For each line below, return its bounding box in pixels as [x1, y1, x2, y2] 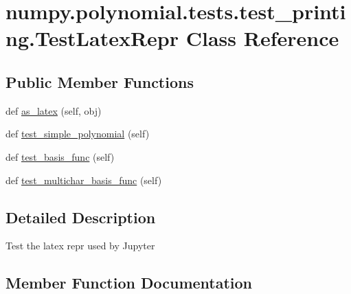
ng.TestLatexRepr [5, 24, 179, 52]
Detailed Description [5, 206, 156, 227]
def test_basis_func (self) [5, 149, 115, 163]
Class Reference [185, 24, 339, 52]
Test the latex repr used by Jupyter [5, 238, 155, 253]
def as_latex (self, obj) [5, 103, 102, 117]
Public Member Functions [5, 71, 194, 92]
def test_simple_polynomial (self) [5, 126, 150, 141]
